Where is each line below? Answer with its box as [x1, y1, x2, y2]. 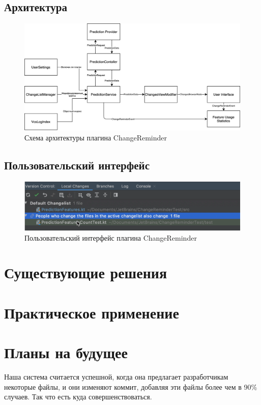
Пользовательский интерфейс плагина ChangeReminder [24, 232, 197, 243]
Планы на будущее [4, 342, 128, 363]
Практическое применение [4, 302, 179, 323]
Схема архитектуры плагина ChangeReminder [24, 132, 167, 142]
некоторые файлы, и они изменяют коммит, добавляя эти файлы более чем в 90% [4, 381, 257, 392]
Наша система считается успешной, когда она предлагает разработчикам [4, 371, 228, 382]
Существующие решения [4, 262, 167, 283]
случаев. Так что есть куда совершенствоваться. [4, 391, 152, 402]
